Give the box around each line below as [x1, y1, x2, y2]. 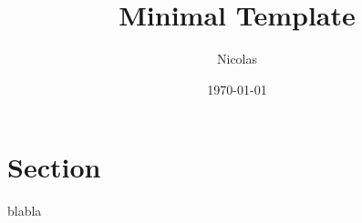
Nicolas [216, 49, 258, 68]
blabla [7, 201, 42, 220]
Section [7, 148, 101, 186]
